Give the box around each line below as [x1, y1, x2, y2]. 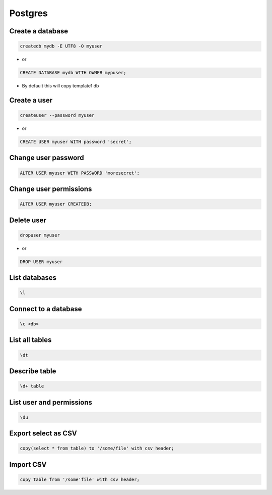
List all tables [9, 336, 52, 344]
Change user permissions [9, 185, 92, 193]
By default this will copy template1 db [22, 83, 99, 89]
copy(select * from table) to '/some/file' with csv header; [20, 445, 174, 452]
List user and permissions [9, 398, 93, 407]
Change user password [9, 154, 84, 162]
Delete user [9, 216, 46, 224]
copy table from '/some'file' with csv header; [20, 476, 140, 482]
